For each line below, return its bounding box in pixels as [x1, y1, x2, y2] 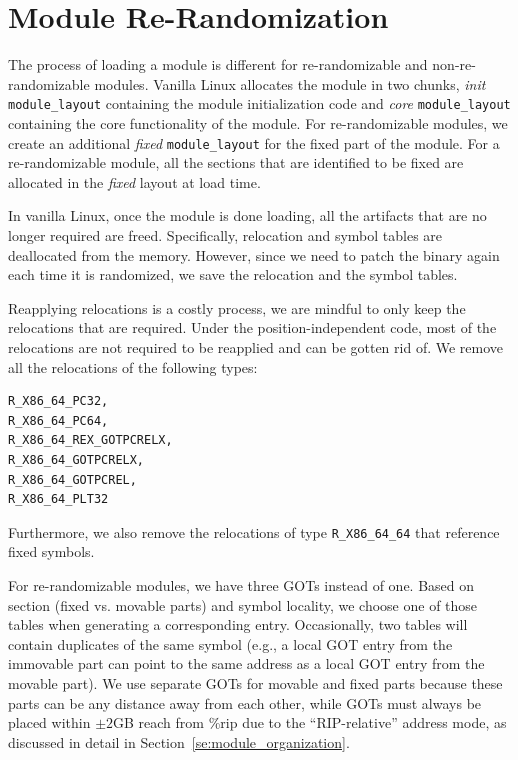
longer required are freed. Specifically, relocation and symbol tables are [8, 225, 443, 245]
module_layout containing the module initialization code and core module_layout [8, 93, 511, 114]
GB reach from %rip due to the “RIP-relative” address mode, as [113, 712, 507, 733]
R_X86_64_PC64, [8, 413, 109, 428]
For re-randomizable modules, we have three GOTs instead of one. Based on [8, 574, 475, 595]
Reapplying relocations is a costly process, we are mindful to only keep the [8, 297, 466, 318]
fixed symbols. [8, 541, 95, 562]
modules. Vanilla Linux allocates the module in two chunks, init [94, 73, 486, 94]
